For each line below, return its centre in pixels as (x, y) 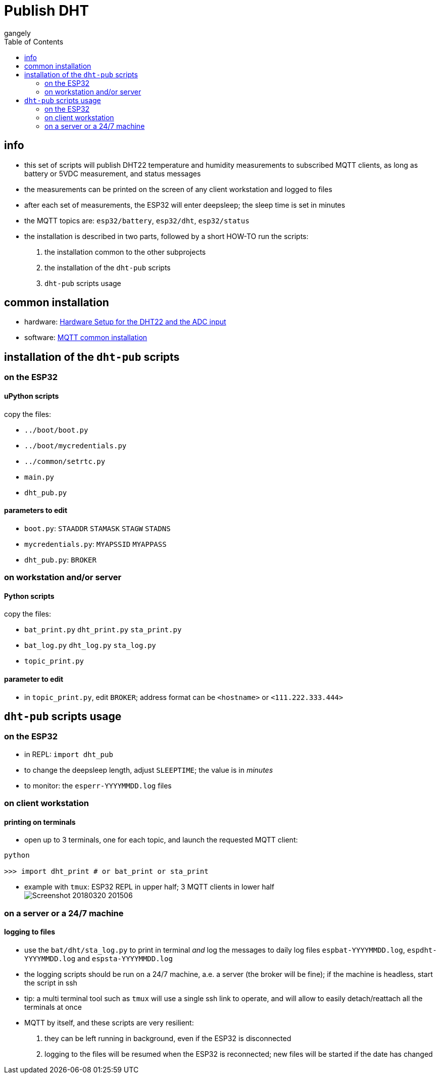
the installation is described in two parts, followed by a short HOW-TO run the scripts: (166, 236)
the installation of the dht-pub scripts (108, 267)
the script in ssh (51, 982)
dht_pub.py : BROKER (60, 559)
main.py (39, 477)
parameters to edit (36, 510)
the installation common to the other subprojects (125, 252)
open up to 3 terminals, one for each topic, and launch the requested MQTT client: (161, 840)
